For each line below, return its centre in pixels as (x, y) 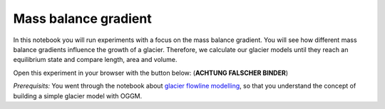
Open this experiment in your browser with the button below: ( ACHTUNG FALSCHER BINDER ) (151, 73)
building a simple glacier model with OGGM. (78, 95)
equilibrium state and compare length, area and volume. (95, 60)
